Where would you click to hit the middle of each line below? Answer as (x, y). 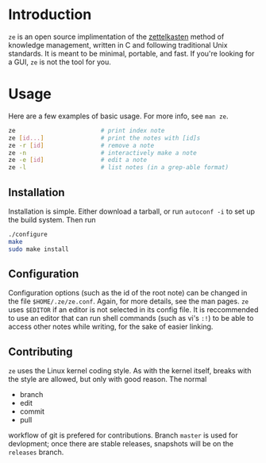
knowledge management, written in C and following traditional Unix (118, 44)
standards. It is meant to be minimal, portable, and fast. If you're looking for (131, 53)
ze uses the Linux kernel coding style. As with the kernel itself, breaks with (130, 371)
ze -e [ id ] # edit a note (78, 160)
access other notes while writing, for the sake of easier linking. (111, 326)
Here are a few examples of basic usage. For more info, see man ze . (118, 116)
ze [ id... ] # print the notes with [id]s (104, 138)
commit (32, 411)
